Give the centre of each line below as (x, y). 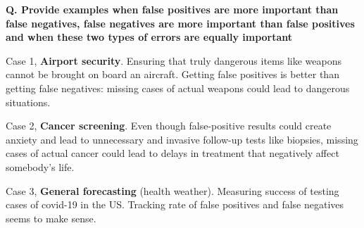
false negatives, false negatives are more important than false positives (180, 23)
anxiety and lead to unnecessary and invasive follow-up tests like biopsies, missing (182, 139)
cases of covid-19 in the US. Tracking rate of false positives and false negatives (175, 204)
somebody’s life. (40, 166)
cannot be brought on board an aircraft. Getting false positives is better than (172, 74)
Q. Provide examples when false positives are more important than (172, 9)
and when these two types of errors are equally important (149, 37)
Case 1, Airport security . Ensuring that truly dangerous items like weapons (174, 60)
